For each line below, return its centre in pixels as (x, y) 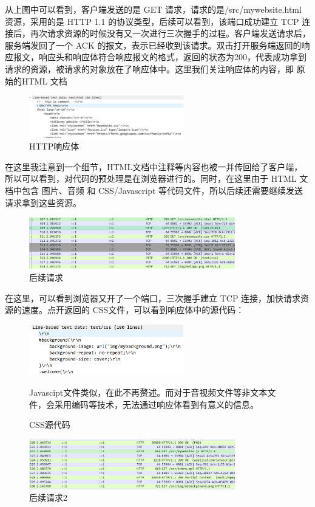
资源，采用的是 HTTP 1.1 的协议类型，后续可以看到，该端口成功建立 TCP (152, 21)
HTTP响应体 (54, 146)
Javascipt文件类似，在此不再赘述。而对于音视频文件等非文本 (148, 392)
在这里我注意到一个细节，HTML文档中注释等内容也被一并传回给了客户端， (154, 166)
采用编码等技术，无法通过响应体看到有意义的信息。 (156, 404)
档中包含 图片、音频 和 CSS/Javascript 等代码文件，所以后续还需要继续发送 (154, 191)
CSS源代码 (50, 425)
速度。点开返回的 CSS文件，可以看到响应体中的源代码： (133, 310)
